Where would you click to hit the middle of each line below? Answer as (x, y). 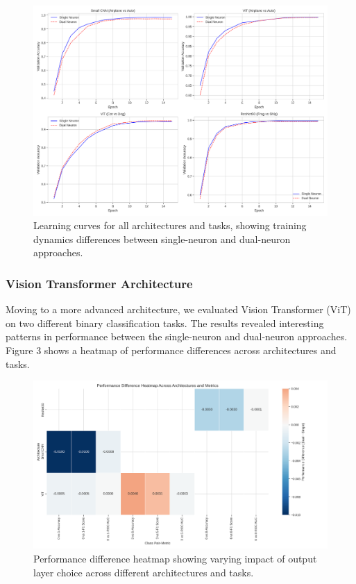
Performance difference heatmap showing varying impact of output (175, 559)
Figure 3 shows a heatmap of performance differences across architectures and (171, 350)
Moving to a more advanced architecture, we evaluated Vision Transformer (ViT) (178, 309)
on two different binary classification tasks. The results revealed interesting (165, 323)
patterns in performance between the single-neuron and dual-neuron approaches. (177, 336)
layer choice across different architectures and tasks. (144, 572)
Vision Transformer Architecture (99, 283)
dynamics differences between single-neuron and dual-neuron (162, 239)
